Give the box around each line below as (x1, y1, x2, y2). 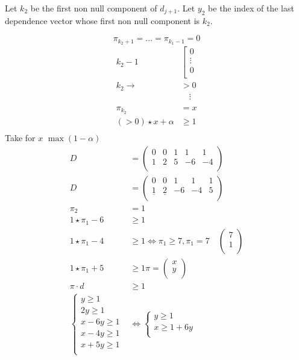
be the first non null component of (30, 2, 157, 14)
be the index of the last (208, 2, 294, 14)
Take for (5, 131, 36, 144)
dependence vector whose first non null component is (5, 14, 200, 27)
